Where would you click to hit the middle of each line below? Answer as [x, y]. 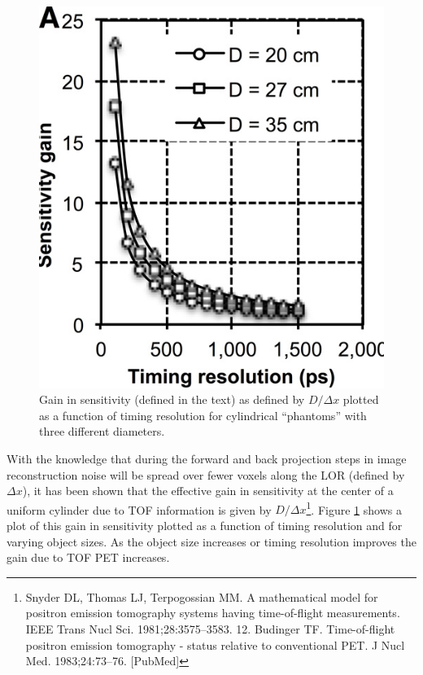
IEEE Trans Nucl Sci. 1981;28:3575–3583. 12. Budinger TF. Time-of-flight [210, 628]
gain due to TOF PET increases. [88, 557]
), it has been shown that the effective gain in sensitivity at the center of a [208, 491]
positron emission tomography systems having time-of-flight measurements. [213, 613]
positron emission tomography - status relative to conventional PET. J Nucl [215, 644]
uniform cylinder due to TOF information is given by [139, 509]
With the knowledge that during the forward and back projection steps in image [207, 458]
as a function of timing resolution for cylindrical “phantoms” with [203, 415]
